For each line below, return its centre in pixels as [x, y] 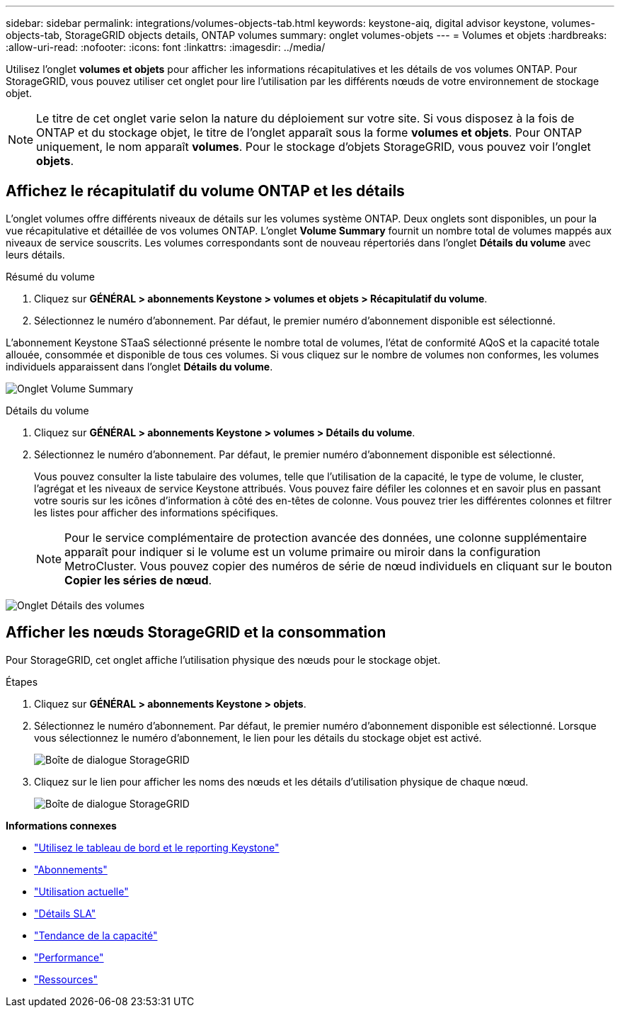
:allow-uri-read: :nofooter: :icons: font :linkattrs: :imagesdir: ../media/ [166, 47]
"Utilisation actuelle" [81, 891]
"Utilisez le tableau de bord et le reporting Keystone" [157, 847]
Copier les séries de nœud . [138, 580]
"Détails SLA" [65, 913]
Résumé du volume [50, 276]
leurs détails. [35, 254]
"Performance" [69, 957]
